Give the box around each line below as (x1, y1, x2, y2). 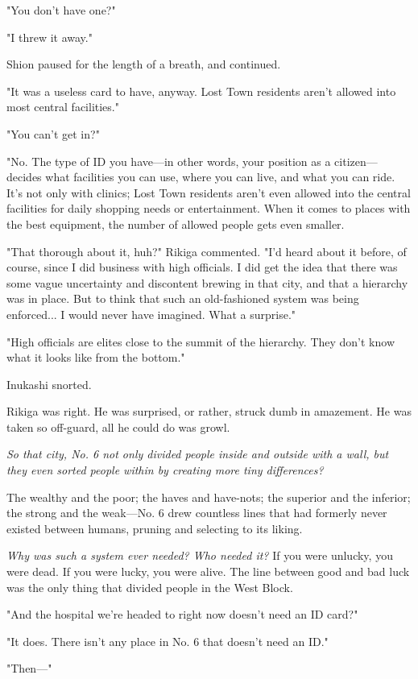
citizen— (334, 152, 378, 169)
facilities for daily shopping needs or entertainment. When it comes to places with (6, 200, 411, 217)
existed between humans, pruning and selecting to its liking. (6, 520, 303, 536)
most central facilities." (6, 98, 119, 115)
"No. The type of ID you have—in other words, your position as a (6, 152, 331, 169)
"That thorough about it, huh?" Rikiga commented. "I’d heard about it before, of (6, 242, 407, 259)
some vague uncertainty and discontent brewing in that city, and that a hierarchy (6, 274, 408, 291)
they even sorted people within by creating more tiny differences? (6, 462, 324, 478)
